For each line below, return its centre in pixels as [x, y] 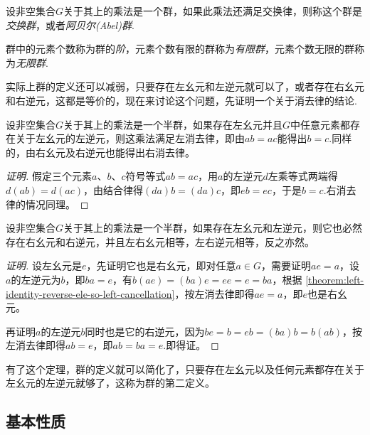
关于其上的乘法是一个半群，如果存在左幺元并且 [173, 124]
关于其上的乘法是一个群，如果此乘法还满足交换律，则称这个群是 [213, 11]
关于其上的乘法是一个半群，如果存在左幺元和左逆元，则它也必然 [213, 228]
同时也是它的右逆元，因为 [145, 331]
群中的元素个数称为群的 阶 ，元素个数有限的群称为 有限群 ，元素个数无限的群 [180, 49]
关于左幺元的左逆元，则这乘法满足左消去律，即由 [130, 138]
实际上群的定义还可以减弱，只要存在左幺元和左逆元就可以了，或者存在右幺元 [185, 86]
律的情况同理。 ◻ [47, 204]
